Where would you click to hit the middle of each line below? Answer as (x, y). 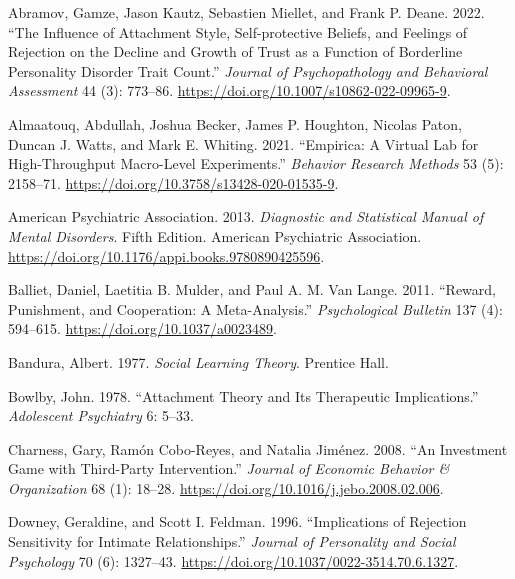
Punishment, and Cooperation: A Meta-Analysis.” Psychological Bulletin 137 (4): (255, 308)
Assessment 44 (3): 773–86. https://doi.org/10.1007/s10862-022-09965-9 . (229, 90)
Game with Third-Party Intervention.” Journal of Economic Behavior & (229, 468)
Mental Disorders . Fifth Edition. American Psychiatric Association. (215, 235)
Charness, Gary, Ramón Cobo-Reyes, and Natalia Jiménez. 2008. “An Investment (258, 448)
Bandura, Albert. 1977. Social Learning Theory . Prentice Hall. (198, 361)
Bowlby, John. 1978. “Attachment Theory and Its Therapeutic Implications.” (243, 395)
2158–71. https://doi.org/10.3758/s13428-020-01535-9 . (173, 182)
